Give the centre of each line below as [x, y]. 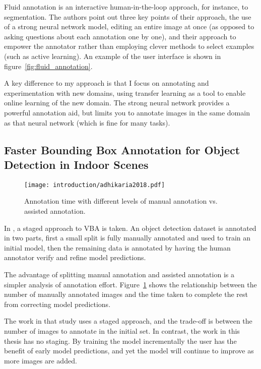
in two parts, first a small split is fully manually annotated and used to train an [127, 238]
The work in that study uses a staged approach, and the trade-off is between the [128, 321]
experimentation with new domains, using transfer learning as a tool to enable [125, 93]
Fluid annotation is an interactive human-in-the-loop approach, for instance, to [126, 7]
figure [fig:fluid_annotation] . [48, 66]
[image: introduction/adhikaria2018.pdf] [95, 185]
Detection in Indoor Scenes [76, 164]
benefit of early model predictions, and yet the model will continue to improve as [129, 351]
